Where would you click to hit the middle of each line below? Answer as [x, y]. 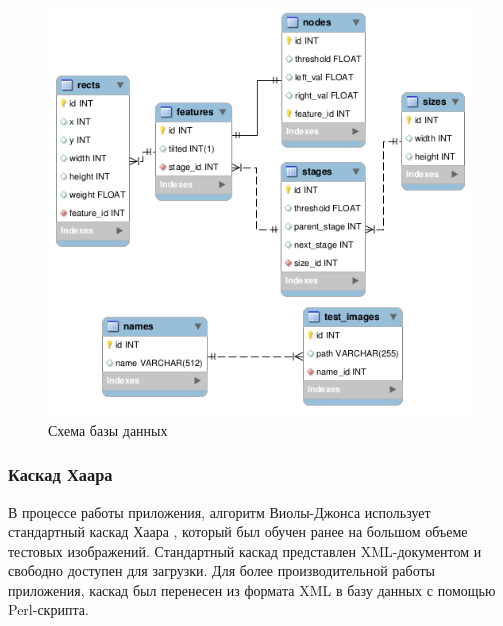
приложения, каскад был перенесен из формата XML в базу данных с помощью [252, 589]
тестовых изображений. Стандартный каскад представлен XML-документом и [245, 550]
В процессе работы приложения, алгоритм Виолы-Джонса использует [219, 511]
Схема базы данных [108, 429]
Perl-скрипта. [48, 609]
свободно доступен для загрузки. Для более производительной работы [222, 570]
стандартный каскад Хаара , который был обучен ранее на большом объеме [238, 531]
